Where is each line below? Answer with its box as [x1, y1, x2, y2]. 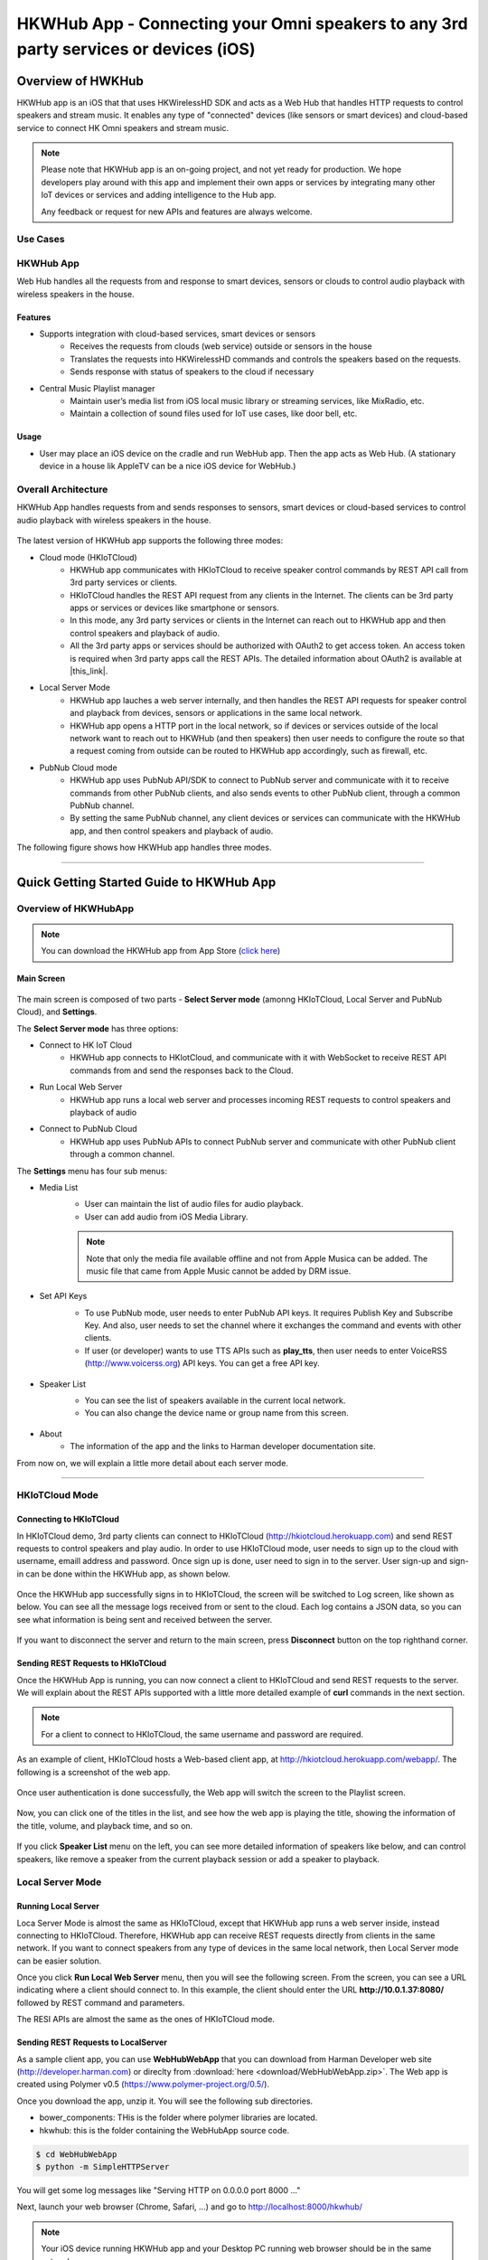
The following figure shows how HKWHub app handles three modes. [16, 842, 272, 853]
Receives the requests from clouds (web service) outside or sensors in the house [70, 341, 372, 352]
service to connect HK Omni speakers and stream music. [16, 122, 230, 133]
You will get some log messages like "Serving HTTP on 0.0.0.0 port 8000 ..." [16, 2184, 301, 2196]
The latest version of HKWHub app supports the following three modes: [16, 535, 284, 546]
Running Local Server [16, 1901, 99, 1912]
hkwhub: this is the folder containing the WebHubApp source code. [39, 2124, 289, 2135]
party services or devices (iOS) [16, 39, 257, 59]
